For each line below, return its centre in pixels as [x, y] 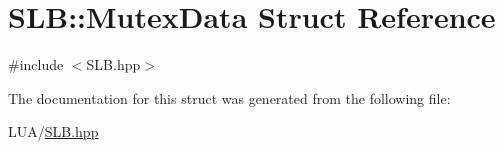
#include [36, 64]
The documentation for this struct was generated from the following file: [229, 97]
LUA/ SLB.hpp [53, 131]
